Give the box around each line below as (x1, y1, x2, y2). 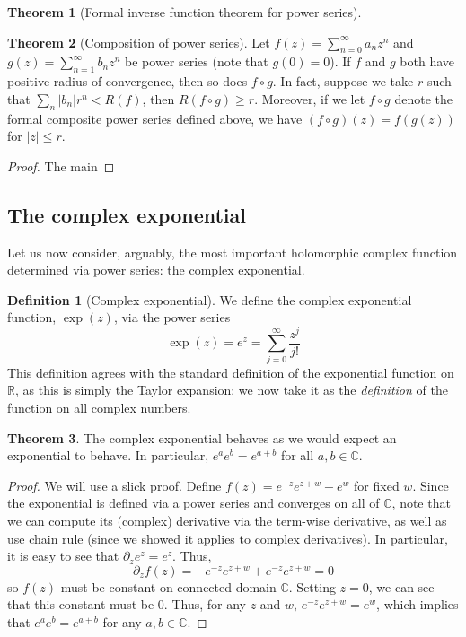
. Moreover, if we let (254, 89, 365, 108)
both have (400, 52, 454, 71)
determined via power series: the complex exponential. (7, 260, 305, 279)
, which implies (376, 595, 459, 614)
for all (280, 446, 314, 465)
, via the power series (113, 308, 231, 327)
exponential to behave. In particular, (7, 446, 209, 465)
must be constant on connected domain (60, 577, 277, 596)
